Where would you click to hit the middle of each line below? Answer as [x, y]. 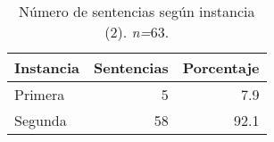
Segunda [41, 120]
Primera [40, 94]
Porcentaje [221, 67]
